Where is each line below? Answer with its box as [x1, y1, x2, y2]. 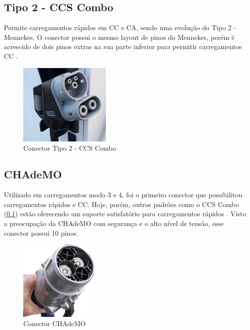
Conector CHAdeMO [23, 318, 86, 329]
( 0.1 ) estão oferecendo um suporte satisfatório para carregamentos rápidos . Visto [4, 208, 246, 219]
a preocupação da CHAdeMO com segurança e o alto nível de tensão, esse [4, 218, 224, 228]
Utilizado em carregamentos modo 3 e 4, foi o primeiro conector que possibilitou [4, 190, 243, 200]
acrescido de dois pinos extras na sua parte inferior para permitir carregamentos [4, 41, 242, 52]
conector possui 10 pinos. [4, 227, 79, 238]
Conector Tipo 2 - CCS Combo [23, 143, 116, 153]
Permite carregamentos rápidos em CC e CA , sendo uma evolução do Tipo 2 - [4, 22, 236, 33]
